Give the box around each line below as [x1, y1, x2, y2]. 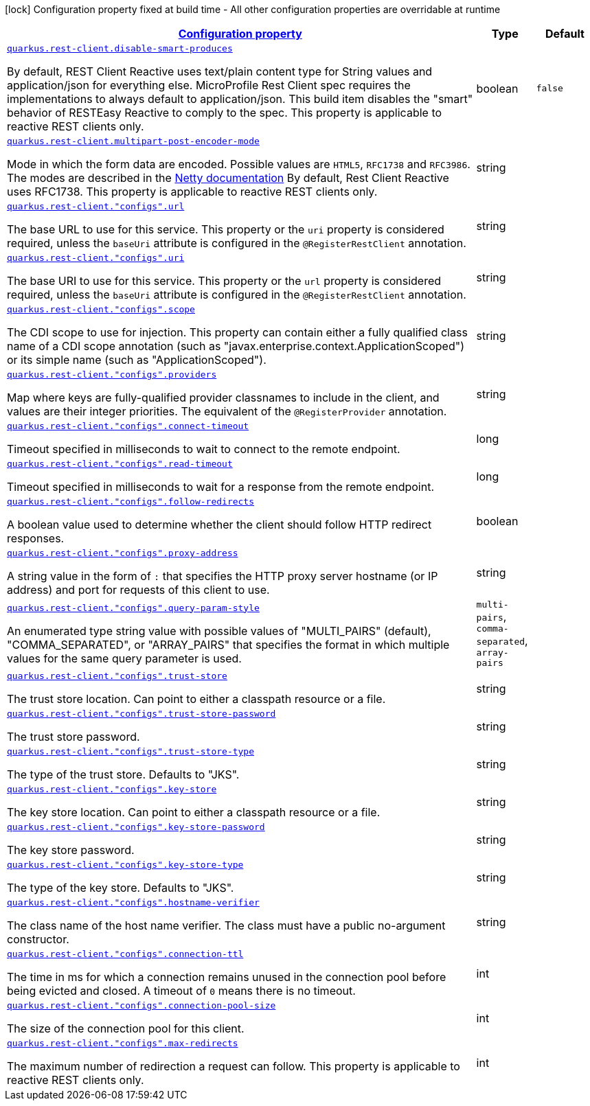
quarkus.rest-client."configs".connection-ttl [7, 949, 244, 959]
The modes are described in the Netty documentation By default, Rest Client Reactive [7, 171, 449, 185]
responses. [7, 531, 65, 545]
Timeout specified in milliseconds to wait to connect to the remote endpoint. [7, 442, 400, 456]
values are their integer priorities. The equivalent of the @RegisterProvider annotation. [7, 404, 447, 418]
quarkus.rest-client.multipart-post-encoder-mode [7, 136, 260, 146]
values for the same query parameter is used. [7, 651, 242, 665]
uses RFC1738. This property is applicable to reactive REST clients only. [7, 185, 378, 198]
